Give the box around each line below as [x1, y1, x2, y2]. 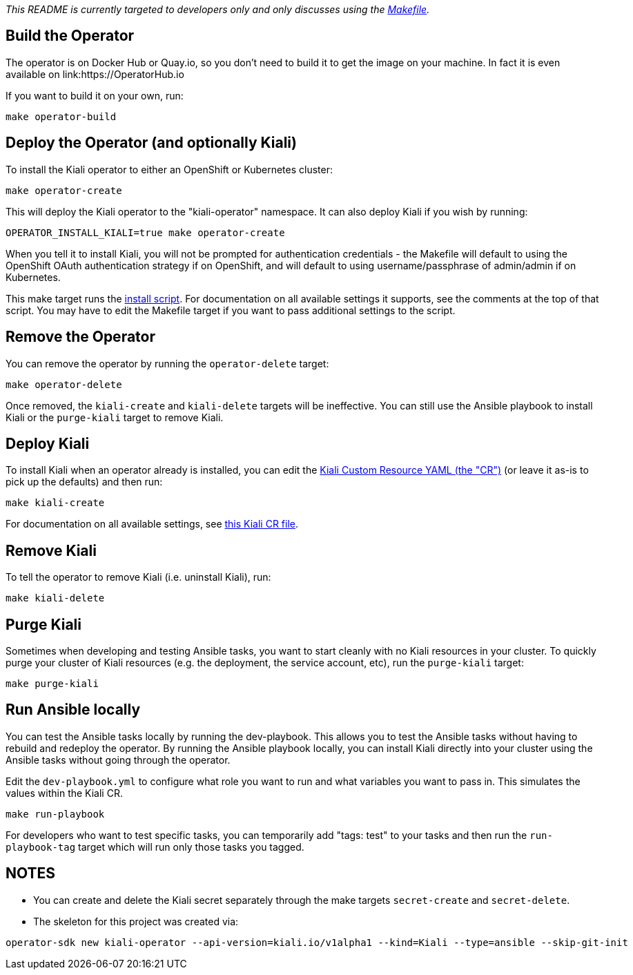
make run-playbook [6, 808, 105, 820]
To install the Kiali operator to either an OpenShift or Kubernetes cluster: [6, 163, 333, 175]
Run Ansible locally [6, 701, 141, 719]
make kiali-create [6, 497, 105, 509]
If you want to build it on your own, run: [6, 89, 184, 102]
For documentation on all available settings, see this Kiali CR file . [6, 518, 299, 530]
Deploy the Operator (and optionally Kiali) [6, 134, 297, 152]
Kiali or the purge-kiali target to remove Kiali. [6, 411, 224, 423]
